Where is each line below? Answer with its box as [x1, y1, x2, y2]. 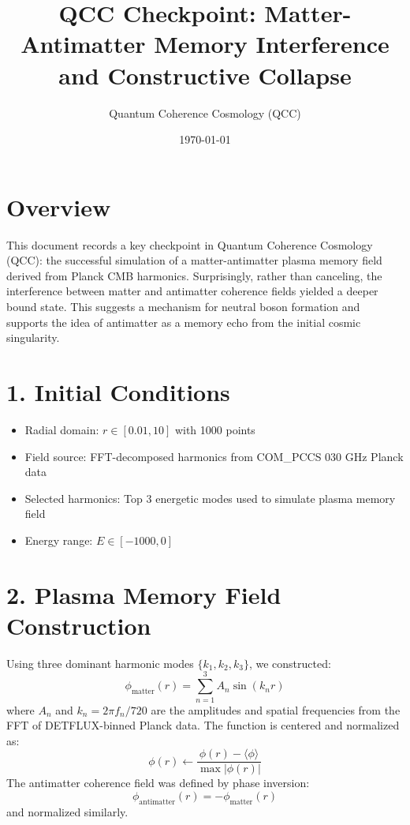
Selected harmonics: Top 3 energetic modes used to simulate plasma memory [24, 489, 396, 506]
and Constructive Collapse [58, 58, 352, 91]
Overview [6, 190, 111, 223]
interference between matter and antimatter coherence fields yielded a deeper [6, 283, 378, 299]
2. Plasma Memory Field [6, 578, 281, 610]
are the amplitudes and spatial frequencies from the [151, 701, 401, 718]
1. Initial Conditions [6, 375, 230, 407]
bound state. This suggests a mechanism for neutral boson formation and [6, 298, 360, 314]
